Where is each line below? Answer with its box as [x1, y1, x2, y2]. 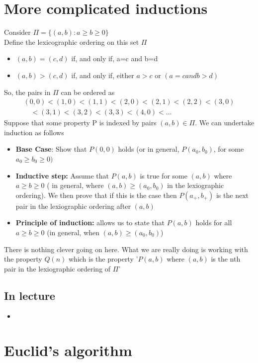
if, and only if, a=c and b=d [71, 53, 158, 64]
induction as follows [4, 127, 64, 137]
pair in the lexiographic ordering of [4, 263, 111, 273]
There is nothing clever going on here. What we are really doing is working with [4, 244, 248, 254]
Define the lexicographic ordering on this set [4, 36, 139, 47]
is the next [216, 189, 249, 200]
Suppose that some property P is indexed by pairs [4, 117, 157, 128]
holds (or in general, [118, 144, 179, 154]
